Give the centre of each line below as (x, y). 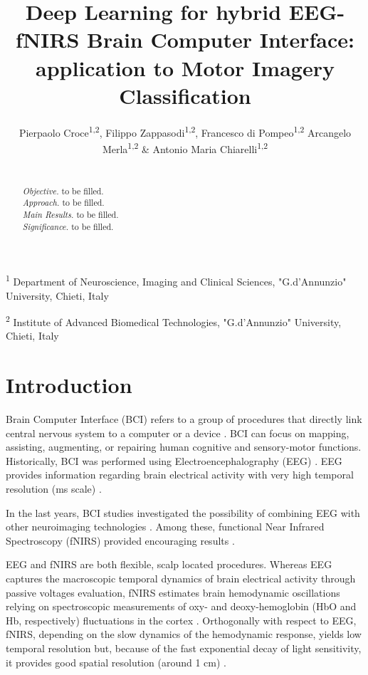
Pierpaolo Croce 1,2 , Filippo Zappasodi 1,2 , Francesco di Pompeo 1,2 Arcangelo (185, 131)
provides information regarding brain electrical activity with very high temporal (180, 475)
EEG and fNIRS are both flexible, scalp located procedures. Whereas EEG (169, 564)
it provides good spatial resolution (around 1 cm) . (116, 662)
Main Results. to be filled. (70, 214)
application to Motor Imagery (185, 67)
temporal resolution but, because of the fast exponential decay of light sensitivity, (184, 648)
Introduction (69, 385)
